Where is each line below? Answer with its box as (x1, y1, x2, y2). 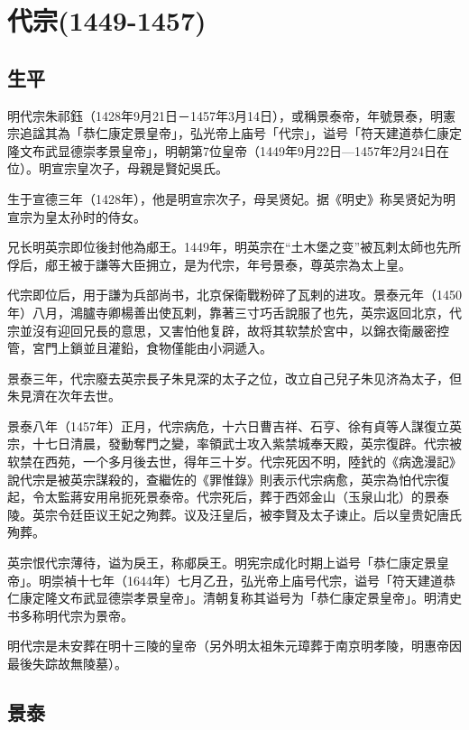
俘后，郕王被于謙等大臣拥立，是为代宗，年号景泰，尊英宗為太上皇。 (7, 254, 411, 273)
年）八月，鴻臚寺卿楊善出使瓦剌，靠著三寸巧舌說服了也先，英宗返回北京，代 (7, 302, 462, 321)
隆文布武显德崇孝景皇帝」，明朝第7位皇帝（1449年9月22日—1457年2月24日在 (7, 141, 449, 160)
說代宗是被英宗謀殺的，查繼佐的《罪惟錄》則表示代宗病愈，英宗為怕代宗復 (7, 469, 449, 488)
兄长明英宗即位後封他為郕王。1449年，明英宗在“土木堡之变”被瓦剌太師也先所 (7, 237, 462, 256)
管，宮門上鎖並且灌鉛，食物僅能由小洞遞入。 (7, 338, 272, 357)
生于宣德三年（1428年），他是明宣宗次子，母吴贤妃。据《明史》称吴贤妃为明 (7, 189, 455, 208)
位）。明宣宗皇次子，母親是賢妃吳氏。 (7, 159, 228, 178)
